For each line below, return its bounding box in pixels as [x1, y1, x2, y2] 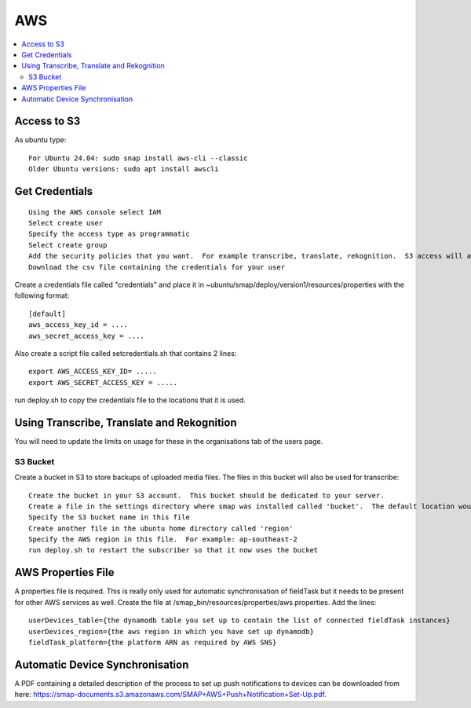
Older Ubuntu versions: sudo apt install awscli [28, 165, 219, 174]
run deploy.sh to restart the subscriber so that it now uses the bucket [28, 546, 319, 555]
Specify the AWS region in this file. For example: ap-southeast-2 [28, 535, 298, 544]
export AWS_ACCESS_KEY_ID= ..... [28, 367, 157, 376]
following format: [14, 291, 70, 300]
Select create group [28, 240, 108, 249]
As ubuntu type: [14, 135, 67, 145]
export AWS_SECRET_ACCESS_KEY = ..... [28, 378, 178, 387]
